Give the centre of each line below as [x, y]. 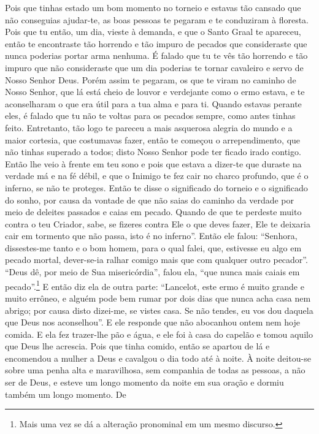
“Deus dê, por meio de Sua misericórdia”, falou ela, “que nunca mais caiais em [152, 272]
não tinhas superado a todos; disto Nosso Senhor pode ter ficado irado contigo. [153, 152]
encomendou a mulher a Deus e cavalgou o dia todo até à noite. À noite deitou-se [158, 358]
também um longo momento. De [66, 394]
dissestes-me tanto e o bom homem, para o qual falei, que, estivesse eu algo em [153, 247]
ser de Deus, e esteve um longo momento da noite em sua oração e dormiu [144, 382]
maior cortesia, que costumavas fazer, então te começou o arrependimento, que [153, 139]
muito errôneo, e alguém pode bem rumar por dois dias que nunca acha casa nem [158, 298]
